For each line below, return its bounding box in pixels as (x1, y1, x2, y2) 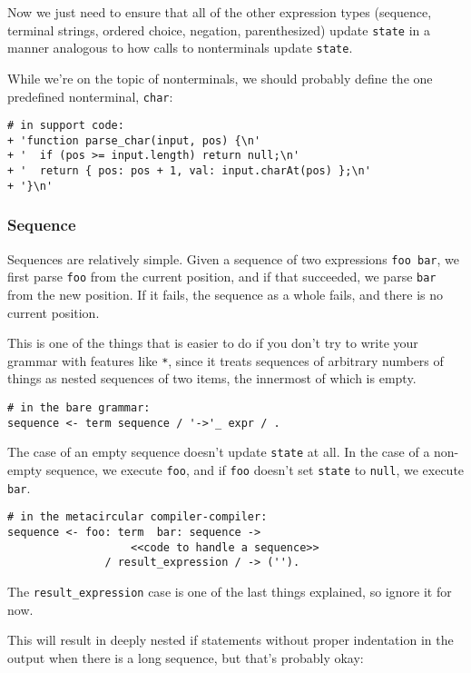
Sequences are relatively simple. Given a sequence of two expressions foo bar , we (7, 249, 459, 268)
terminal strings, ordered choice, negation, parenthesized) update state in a (7, 20, 430, 39)
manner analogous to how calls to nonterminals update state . (7, 38, 353, 57)
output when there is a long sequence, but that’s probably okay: (7, 648, 364, 667)
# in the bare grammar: (7, 401, 151, 414)
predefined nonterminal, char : (7, 86, 173, 105)
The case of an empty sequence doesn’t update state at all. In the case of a (7, 442, 430, 461)
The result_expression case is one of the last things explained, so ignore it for (7, 581, 452, 600)
